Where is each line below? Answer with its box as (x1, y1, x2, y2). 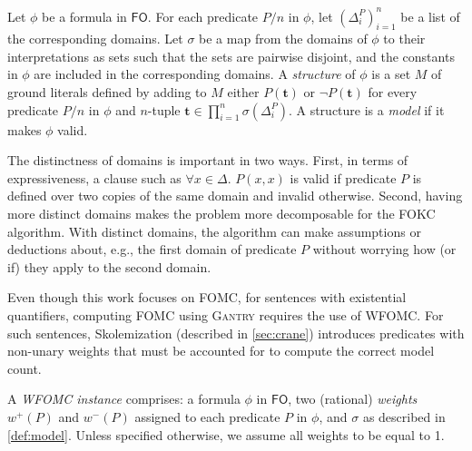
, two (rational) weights (288, 389, 418, 408)
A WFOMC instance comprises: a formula (7, 389, 241, 408)
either (227, 83, 260, 102)
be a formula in (42, 6, 127, 25)
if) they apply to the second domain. (7, 257, 211, 276)
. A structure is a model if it (288, 100, 445, 119)
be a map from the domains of (199, 29, 368, 48)
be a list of (400, 6, 460, 25)
